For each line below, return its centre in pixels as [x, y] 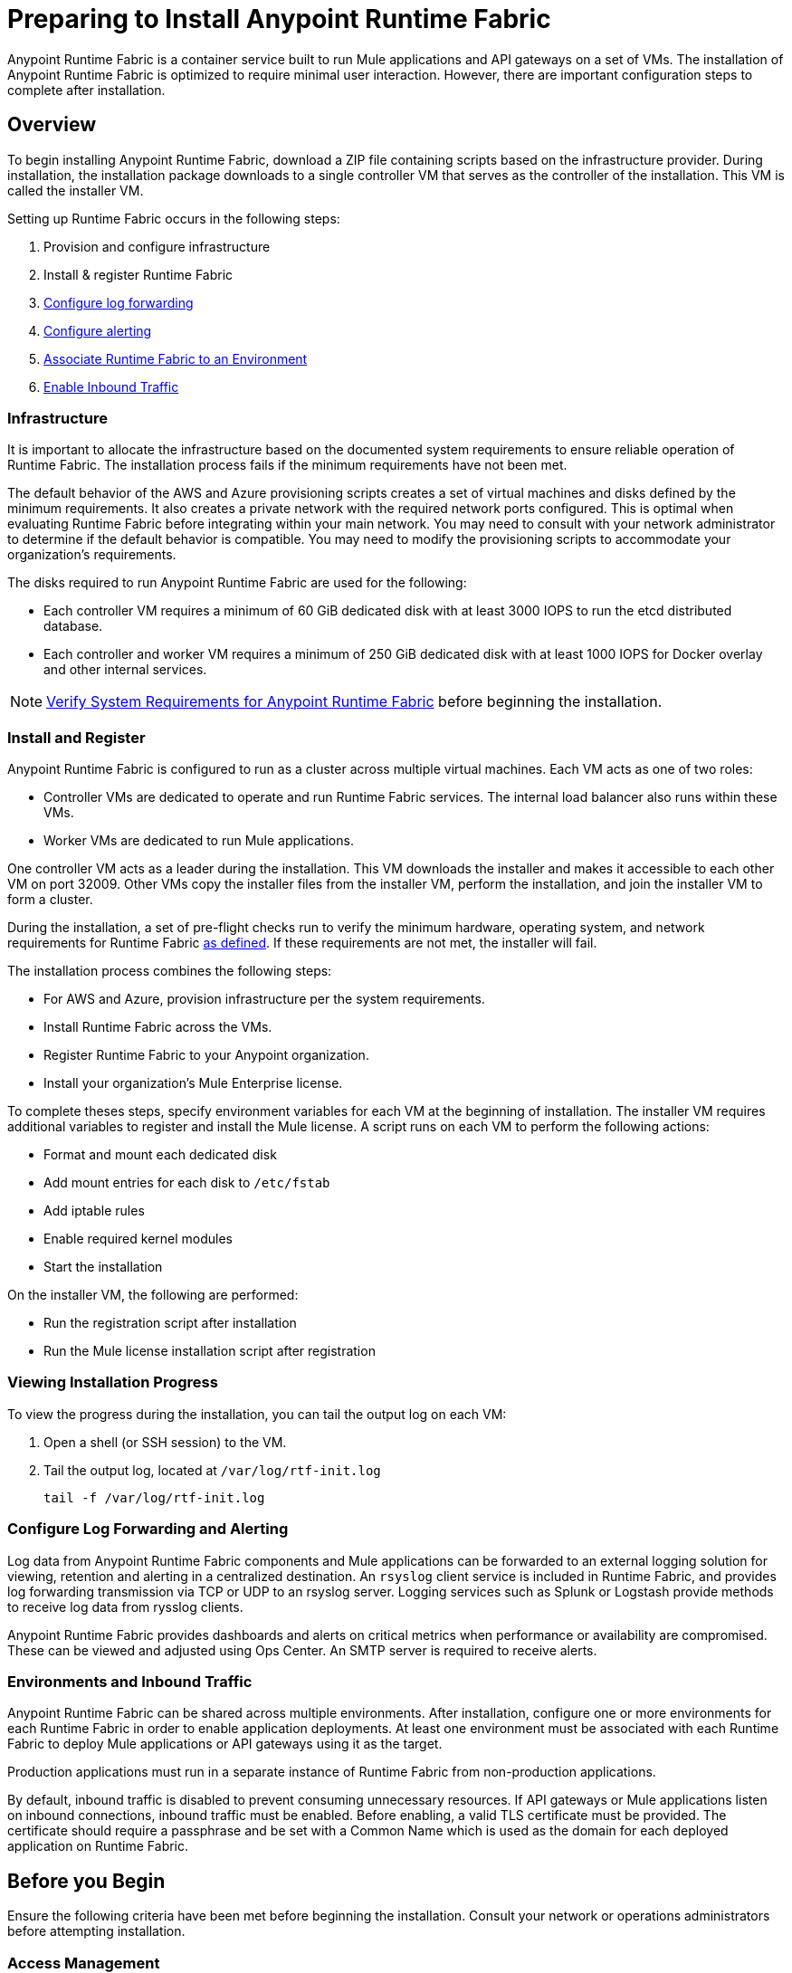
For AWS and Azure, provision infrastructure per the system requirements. [264, 999]
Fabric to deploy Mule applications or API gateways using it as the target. [225, 1744]
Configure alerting [98, 330]
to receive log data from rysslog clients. [125, 1606]
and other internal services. [125, 670]
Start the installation [103, 1267]
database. [73, 626]
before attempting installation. [96, 1931]
